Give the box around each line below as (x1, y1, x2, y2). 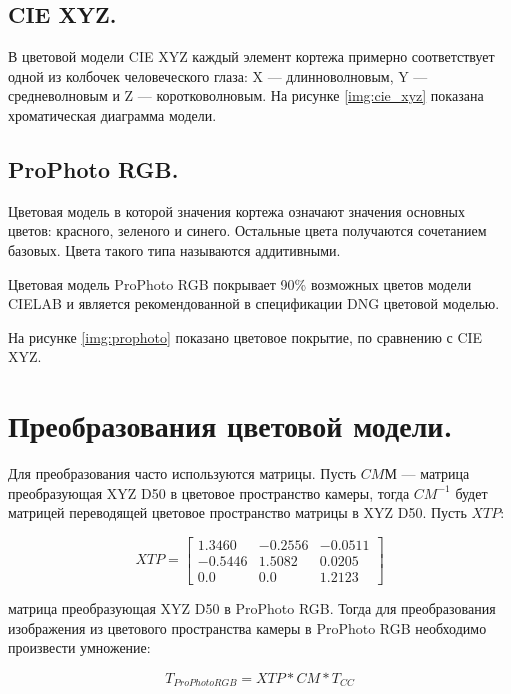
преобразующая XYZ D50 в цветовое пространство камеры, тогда (8, 482, 410, 503)
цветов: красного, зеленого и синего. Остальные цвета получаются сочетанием (8, 220, 487, 241)
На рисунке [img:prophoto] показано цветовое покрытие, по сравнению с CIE (8, 326, 483, 347)
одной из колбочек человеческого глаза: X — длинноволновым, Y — (8, 65, 428, 86)
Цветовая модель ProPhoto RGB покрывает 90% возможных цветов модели (8, 273, 472, 294)
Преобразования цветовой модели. (8, 405, 453, 446)
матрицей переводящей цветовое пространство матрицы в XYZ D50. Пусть (8, 502, 467, 523)
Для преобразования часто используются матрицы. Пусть (8, 463, 357, 484)
